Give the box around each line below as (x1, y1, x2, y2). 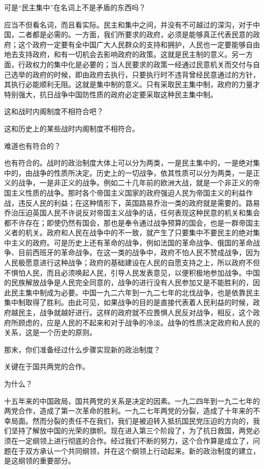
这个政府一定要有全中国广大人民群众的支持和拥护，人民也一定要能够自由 (18, 39, 260, 49)
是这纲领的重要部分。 (4, 455, 75, 466)
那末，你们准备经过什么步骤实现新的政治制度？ (4, 344, 160, 354)
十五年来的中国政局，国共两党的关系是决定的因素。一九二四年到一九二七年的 (4, 395, 260, 406)
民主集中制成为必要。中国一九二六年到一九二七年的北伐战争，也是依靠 (11, 287, 246, 297)
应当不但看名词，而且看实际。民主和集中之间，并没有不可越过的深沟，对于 (4, 19, 253, 30)
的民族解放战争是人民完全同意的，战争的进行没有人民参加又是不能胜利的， (4, 277, 253, 288)
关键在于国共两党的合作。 (4, 361, 89, 372)
